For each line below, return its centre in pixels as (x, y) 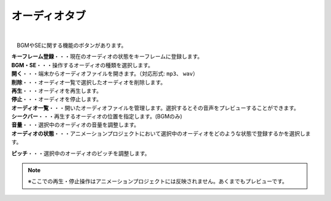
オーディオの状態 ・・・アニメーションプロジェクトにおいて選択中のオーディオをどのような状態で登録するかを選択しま (161, 133)
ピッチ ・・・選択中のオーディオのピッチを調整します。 (81, 153)
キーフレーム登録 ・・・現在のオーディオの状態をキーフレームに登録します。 (107, 57)
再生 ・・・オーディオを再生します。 (57, 90)
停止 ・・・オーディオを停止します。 (57, 99)
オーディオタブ (49, 16)
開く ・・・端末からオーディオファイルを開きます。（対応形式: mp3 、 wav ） (105, 74)
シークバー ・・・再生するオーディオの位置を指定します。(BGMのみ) (97, 117)
